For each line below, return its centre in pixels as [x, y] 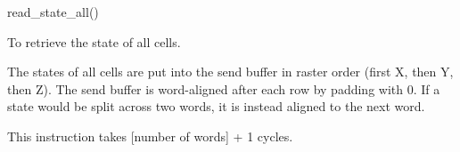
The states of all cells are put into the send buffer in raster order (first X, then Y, [230, 72]
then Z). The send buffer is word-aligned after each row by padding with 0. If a [224, 88]
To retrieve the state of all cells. [94, 41]
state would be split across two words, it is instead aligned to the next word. [216, 106]
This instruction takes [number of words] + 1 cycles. [150, 136]
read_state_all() [53, 12]
